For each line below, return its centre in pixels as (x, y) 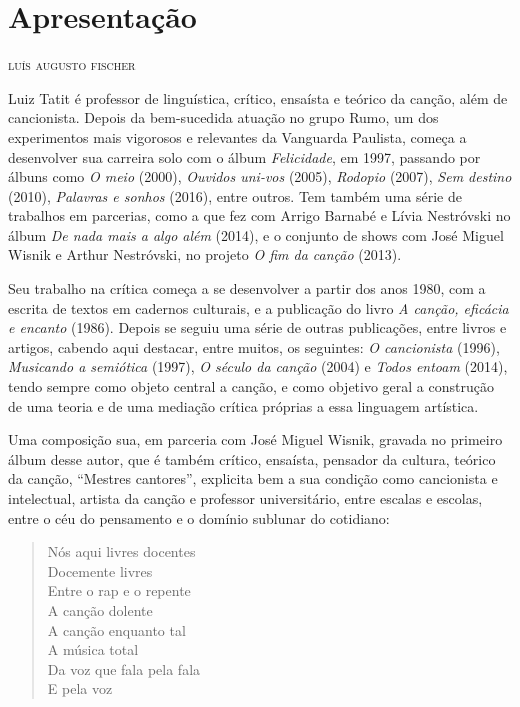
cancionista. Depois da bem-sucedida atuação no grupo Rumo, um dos (223, 117)
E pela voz (80, 688)
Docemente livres (100, 570)
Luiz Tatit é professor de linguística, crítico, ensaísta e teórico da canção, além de (258, 97)
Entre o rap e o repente (119, 590)
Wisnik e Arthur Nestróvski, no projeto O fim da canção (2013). (205, 254)
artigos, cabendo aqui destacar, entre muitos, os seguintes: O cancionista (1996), (254, 346)
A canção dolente (100, 609)
